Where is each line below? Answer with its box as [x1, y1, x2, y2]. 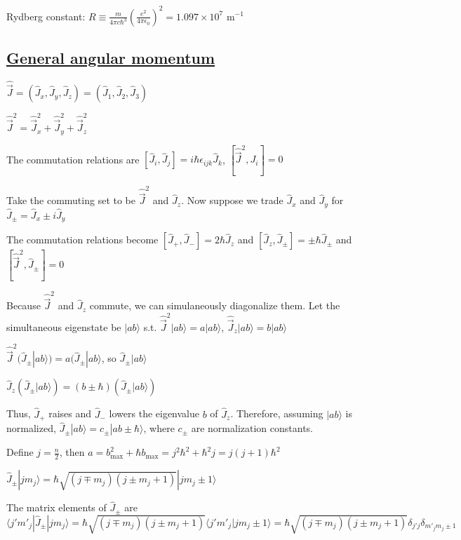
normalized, [6, 421, 56, 436]
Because [6, 298, 41, 313]
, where [143, 421, 175, 436]
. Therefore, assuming [230, 406, 323, 421]
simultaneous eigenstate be [6, 319, 121, 334]
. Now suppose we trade [181, 193, 283, 208]
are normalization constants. [191, 421, 314, 436]
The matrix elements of [6, 500, 107, 515]
